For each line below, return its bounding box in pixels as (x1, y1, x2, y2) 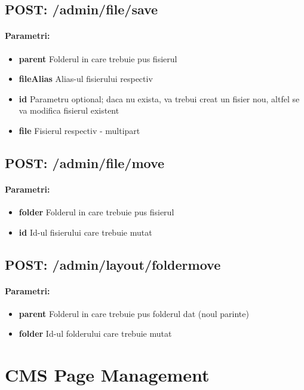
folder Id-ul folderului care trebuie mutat (19, 327, 172, 340)
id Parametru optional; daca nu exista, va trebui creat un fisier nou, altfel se (19, 92, 300, 105)
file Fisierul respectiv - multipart (19, 124, 140, 136)
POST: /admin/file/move (5, 153, 165, 172)
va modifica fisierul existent (19, 104, 119, 117)
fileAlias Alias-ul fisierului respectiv (19, 72, 153, 85)
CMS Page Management (5, 362, 210, 387)
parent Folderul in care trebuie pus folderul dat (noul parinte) (19, 307, 249, 319)
